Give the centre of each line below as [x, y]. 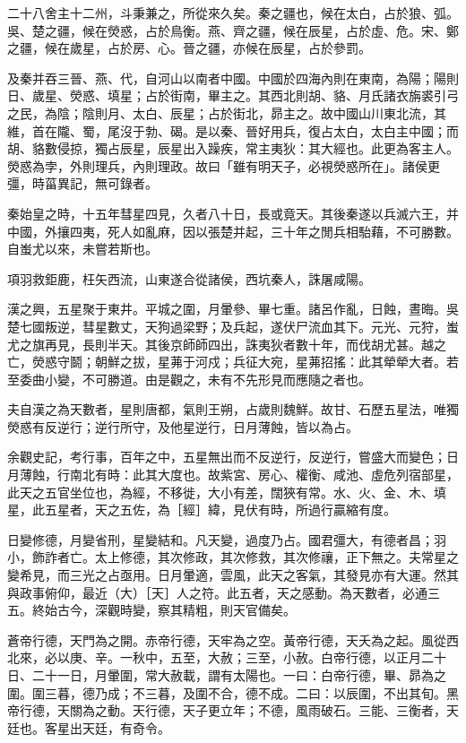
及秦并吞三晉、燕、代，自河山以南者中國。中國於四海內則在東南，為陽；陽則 [233, 78]
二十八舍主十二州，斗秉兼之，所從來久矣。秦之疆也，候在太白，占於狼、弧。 [233, 13]
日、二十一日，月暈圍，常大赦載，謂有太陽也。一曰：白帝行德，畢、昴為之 [227, 675]
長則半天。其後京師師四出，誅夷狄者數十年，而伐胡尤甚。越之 [264, 344]
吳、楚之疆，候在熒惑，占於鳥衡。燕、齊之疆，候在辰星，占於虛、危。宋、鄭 [233, 30]
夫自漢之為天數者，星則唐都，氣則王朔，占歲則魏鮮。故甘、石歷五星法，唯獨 [233, 409]
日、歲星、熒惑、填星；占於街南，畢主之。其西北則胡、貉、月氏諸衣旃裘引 [227, 95]
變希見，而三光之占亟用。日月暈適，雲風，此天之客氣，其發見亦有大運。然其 [233, 575]
